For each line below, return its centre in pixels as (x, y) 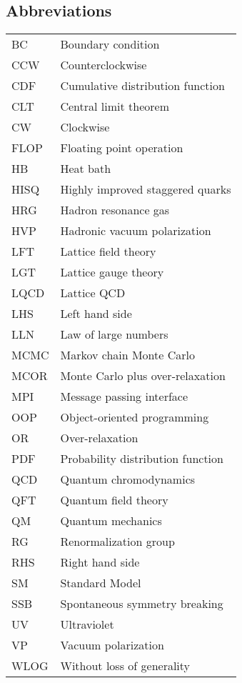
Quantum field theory (114, 500)
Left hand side (96, 313)
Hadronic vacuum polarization (136, 230)
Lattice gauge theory (112, 272)
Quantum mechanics (111, 520)
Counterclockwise (104, 65)
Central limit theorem (115, 106)
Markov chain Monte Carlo (127, 355)
